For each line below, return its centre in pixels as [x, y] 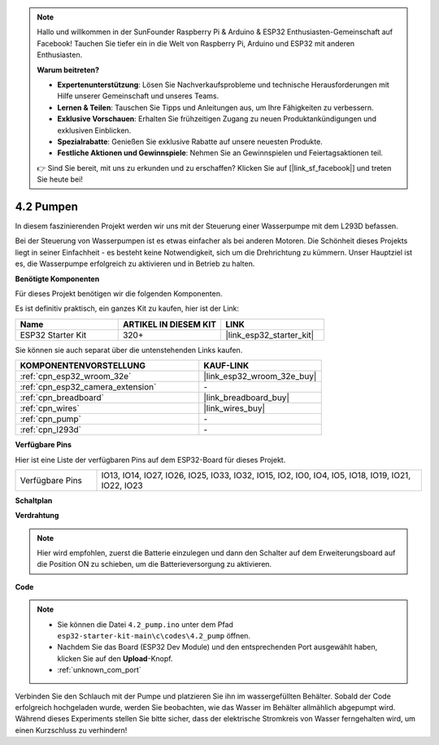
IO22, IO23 [122, 486]
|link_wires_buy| [235, 408]
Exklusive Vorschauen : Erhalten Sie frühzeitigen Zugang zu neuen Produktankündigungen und [217, 119]
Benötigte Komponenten [57, 279]
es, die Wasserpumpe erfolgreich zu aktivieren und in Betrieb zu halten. [135, 264]
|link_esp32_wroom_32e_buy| [260, 377]
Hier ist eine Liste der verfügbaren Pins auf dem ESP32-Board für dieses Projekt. [150, 460]
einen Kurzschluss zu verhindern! [71, 730]
